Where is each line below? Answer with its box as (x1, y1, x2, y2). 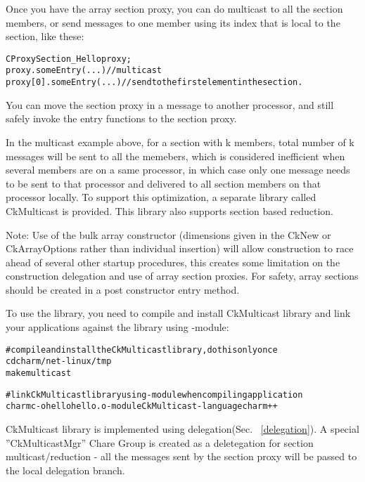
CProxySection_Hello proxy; (6, 53, 132, 64)
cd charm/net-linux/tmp (6, 356, 112, 367)
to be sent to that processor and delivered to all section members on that (6, 176, 321, 190)
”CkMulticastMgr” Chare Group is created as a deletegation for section (6, 435, 314, 450)
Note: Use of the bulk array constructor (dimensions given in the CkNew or (6, 227, 331, 242)
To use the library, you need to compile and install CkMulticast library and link (6, 306, 351, 320)
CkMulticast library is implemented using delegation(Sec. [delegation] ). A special (6, 421, 359, 436)
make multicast (6, 367, 72, 378)
